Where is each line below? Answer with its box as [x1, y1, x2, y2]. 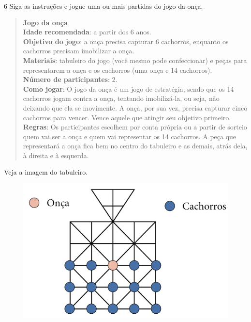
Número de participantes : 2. [23, 74, 118, 84]
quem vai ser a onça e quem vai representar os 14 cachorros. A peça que [23, 131, 236, 141]
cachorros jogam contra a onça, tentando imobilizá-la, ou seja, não [23, 93, 220, 103]
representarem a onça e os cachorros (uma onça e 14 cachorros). [23, 64, 212, 75]
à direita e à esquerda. [23, 150, 89, 160]
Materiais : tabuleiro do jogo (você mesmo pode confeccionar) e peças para [23, 55, 247, 65]
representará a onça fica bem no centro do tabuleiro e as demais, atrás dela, [23, 141, 248, 151]
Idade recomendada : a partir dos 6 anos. [23, 27, 151, 37]
